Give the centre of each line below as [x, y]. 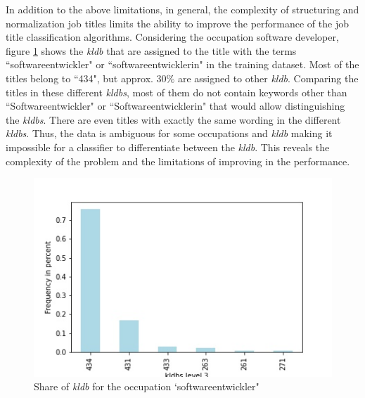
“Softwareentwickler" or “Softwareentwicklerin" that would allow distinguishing [175, 106]
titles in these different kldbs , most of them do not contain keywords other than [177, 92]
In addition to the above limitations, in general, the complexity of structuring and [182, 9]
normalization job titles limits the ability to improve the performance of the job [177, 23]
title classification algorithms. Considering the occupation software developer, [172, 37]
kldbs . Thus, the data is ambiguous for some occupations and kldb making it [169, 133]
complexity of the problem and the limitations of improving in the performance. [178, 161]
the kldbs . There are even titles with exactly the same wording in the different [173, 119]
